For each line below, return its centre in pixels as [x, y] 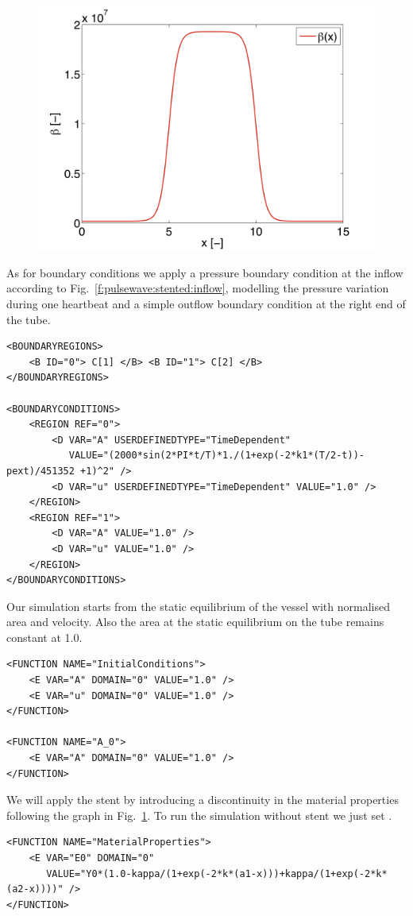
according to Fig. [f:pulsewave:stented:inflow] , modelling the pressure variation [198, 288]
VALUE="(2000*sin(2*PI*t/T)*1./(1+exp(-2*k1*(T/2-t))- [217, 456]
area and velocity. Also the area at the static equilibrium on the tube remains [195, 622]
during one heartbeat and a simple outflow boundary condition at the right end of [206, 304]
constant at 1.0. [44, 637]
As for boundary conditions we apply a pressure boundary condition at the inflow [205, 272]
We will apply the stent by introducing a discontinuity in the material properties [203, 800]
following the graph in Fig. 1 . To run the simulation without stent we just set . [199, 815]
